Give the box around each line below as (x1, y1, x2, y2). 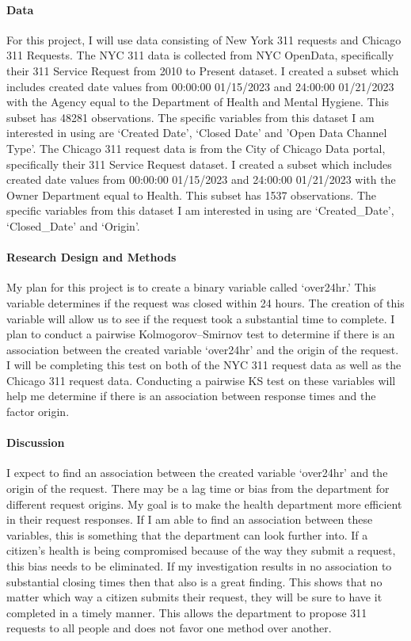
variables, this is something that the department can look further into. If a (6, 526, 368, 543)
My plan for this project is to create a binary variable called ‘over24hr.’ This (6, 279, 376, 296)
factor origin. (6, 403, 70, 420)
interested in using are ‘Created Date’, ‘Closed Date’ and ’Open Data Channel (6, 124, 387, 141)
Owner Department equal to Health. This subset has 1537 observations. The (6, 186, 377, 203)
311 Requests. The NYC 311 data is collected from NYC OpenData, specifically (6, 47, 394, 63)
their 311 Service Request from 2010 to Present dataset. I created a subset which (6, 62, 399, 78)
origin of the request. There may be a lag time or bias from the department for (6, 480, 390, 497)
